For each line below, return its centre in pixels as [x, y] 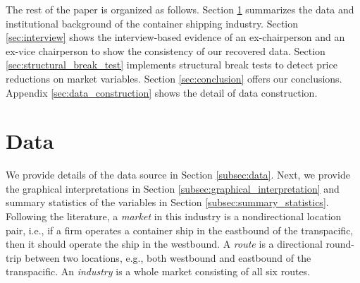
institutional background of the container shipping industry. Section [152, 23]
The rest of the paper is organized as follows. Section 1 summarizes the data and [180, 9]
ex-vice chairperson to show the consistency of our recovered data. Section [166, 50]
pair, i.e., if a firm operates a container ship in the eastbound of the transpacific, [180, 230]
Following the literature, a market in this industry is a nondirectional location [174, 216]
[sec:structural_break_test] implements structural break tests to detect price [172, 65]
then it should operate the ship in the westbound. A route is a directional [164, 244]
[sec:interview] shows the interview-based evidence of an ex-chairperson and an [175, 37]
